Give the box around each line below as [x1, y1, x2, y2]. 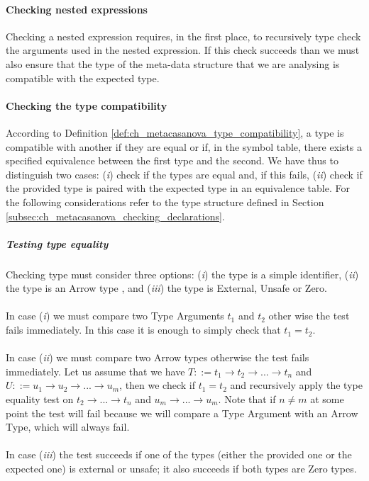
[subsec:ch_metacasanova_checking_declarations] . [6, 208, 225, 223]
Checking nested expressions [6, 1, 148, 16]
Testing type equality [6, 236, 109, 251]
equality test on [6, 392, 74, 407]
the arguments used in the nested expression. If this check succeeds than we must [6, 43, 360, 57]
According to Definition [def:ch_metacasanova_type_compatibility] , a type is [6, 125, 344, 140]
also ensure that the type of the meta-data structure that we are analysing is [6, 56, 340, 71]
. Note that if [218, 392, 276, 407]
